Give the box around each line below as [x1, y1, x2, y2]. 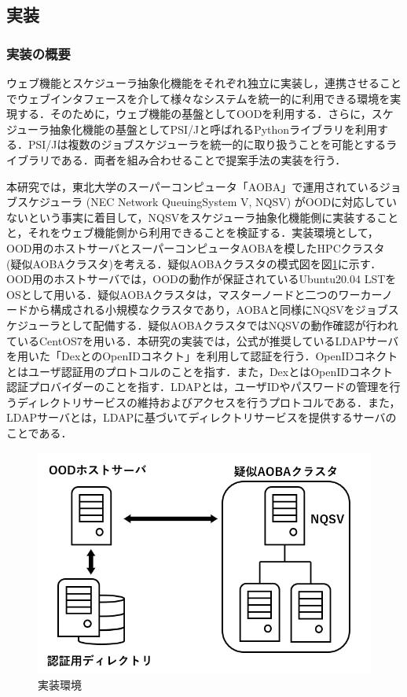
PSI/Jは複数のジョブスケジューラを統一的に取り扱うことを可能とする [27, 136, 387, 153]
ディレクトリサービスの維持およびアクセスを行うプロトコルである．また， [16, 393, 401, 410]
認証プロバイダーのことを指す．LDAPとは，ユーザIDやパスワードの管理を [6, 378, 390, 395]
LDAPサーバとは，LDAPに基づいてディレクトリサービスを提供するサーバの [6, 409, 397, 426]
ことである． [6, 425, 72, 441]
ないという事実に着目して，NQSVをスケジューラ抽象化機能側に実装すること [6, 208, 399, 225]
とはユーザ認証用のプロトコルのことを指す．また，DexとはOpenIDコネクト [6, 363, 393, 379]
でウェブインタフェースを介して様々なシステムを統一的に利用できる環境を [6, 90, 390, 106]
